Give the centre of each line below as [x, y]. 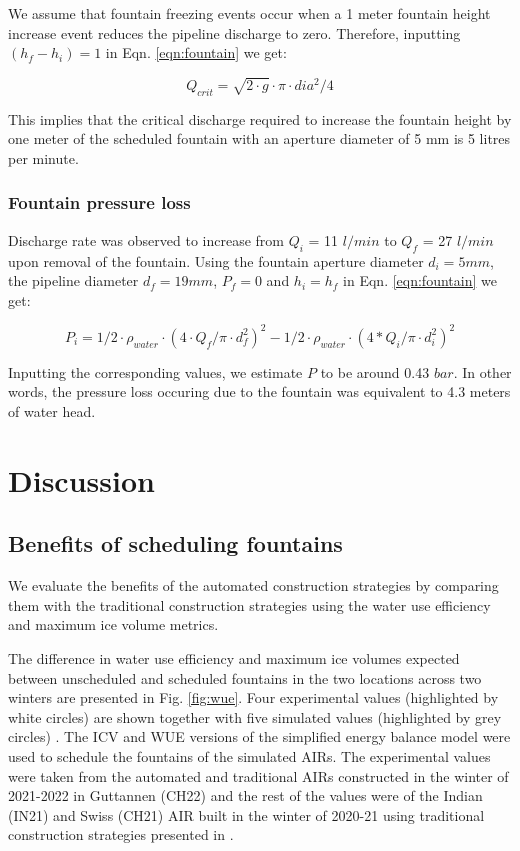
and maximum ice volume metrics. [113, 624]
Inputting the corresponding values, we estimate [155, 371]
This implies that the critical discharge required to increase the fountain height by [260, 118]
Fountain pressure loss [99, 202]
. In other [482, 371]
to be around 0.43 [375, 371]
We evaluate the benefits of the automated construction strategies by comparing [253, 585]
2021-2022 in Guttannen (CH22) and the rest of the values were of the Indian [245, 795]
